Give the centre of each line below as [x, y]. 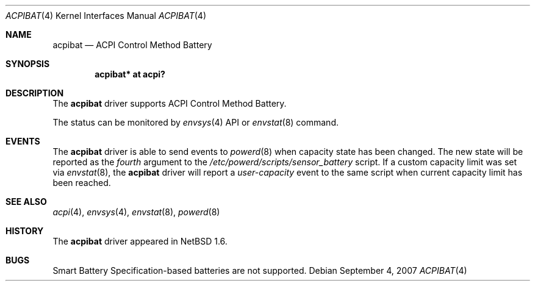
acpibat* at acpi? [130, 74]
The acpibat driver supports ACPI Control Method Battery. [170, 103]
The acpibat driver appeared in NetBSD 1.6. [140, 241]
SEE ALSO [26, 202]
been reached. [82, 183]
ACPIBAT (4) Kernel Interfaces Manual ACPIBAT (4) [106, 16]
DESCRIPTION [35, 93]
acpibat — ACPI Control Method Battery [132, 45]
